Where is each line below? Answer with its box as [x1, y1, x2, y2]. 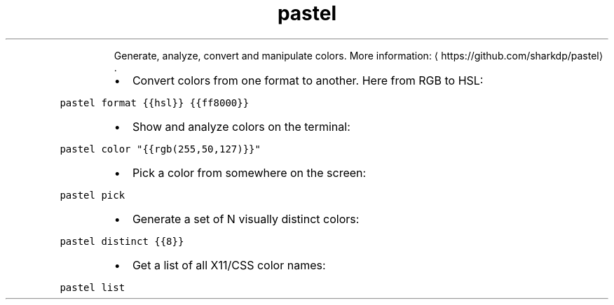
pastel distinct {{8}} [60, 235, 184, 247]
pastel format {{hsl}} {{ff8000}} [60, 97, 250, 108]
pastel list [60, 281, 125, 293]
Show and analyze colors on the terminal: [132, 119, 350, 134]
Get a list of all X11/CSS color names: [132, 257, 326, 272]
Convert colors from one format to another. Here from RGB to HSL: [132, 73, 484, 87]
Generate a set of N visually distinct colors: [132, 211, 360, 226]
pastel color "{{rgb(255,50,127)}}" [60, 143, 261, 155]
